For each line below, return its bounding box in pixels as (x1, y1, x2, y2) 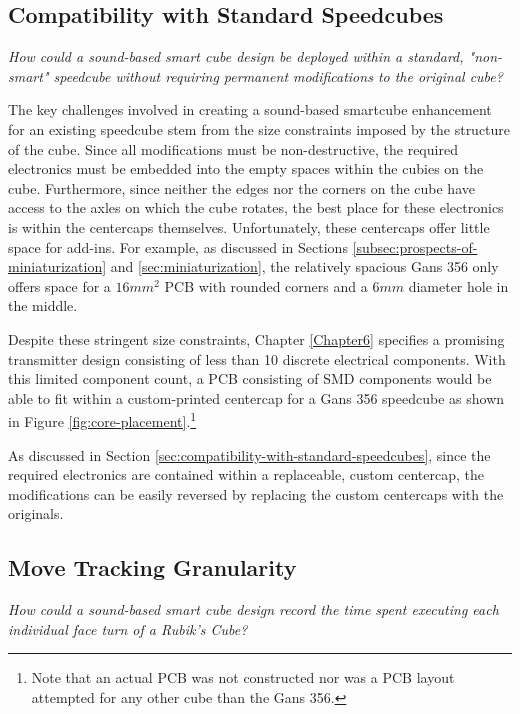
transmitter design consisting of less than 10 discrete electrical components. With (8, 348, 506, 369)
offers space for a (8, 275, 111, 296)
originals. (8, 503, 64, 524)
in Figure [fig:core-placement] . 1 (8, 408, 197, 431)
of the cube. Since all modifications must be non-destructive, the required (8, 138, 458, 159)
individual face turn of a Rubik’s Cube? (8, 618, 248, 639)
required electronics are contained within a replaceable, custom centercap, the (8, 464, 484, 485)
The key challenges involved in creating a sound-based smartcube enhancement (8, 99, 492, 120)
